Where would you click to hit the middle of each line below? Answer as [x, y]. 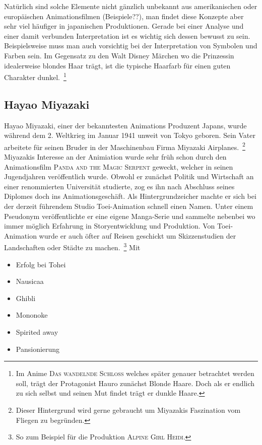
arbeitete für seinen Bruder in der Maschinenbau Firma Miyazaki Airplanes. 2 [125, 146]
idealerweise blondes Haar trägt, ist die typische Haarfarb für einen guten [117, 65]
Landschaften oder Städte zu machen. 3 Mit [72, 247]
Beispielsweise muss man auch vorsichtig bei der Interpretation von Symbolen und [131, 46]
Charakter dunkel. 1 [35, 76]
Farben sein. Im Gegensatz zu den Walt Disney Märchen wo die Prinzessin [119, 55]
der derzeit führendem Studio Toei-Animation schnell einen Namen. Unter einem [129, 206]
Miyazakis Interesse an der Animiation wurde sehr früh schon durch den [115, 157]
